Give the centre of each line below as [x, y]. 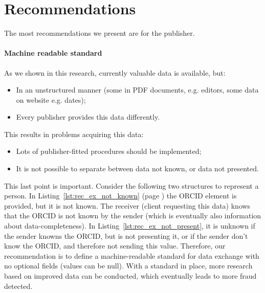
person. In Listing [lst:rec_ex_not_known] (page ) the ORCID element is [120, 196]
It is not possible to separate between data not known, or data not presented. [137, 168]
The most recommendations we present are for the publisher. [100, 33]
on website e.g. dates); [51, 99]
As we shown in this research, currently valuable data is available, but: [115, 72]
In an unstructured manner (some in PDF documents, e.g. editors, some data [137, 90]
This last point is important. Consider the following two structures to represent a [131, 185]
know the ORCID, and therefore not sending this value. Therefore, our [115, 246]
